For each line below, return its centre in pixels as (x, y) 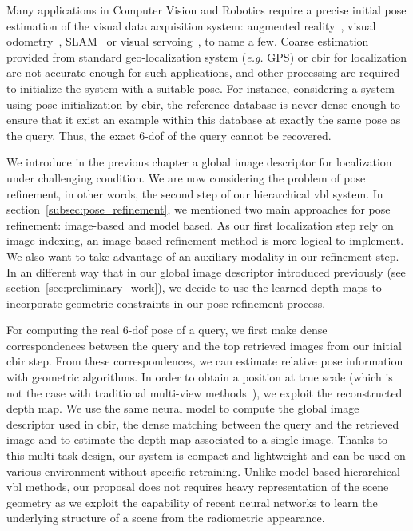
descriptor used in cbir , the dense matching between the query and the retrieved (203, 423)
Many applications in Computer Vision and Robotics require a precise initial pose (206, 10)
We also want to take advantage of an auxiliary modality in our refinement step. (203, 256)
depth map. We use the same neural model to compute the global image (183, 408)
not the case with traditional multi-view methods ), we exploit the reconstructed (205, 392)
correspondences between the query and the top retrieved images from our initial (204, 345)
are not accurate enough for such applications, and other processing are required (203, 72)
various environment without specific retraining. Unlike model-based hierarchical (203, 471)
